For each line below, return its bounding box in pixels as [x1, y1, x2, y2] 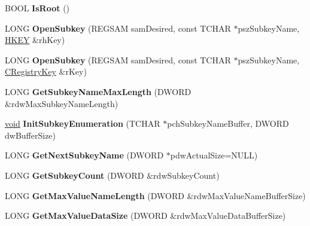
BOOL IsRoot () [5, 2, 70, 14]
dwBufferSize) [5, 129, 56, 141]
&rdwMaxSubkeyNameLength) [5, 97, 118, 109]
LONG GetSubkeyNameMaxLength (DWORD [5, 85, 192, 97]
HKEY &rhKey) [5, 33, 65, 46]
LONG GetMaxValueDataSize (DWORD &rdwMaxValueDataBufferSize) [5, 209, 286, 222]
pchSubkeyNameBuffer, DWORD [167, 117, 289, 130]
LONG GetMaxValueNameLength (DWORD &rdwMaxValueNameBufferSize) [5, 189, 306, 201]
